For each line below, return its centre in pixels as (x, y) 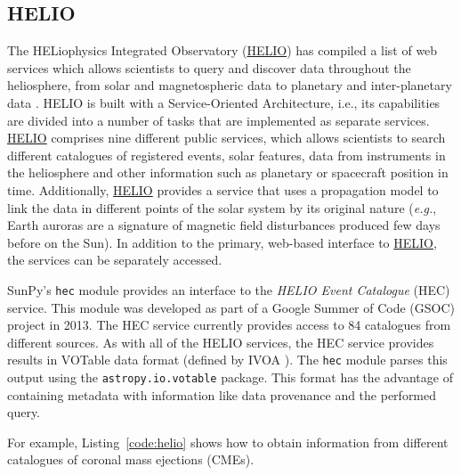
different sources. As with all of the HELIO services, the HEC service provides (221, 342)
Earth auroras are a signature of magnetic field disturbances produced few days (224, 225)
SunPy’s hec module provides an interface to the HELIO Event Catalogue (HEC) (229, 289)
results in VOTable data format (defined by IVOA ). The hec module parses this (227, 360)
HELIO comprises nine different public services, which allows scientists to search (226, 138)
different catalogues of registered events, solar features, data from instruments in (226, 155)
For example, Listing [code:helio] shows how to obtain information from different (228, 442)
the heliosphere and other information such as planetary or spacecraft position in (228, 172)
